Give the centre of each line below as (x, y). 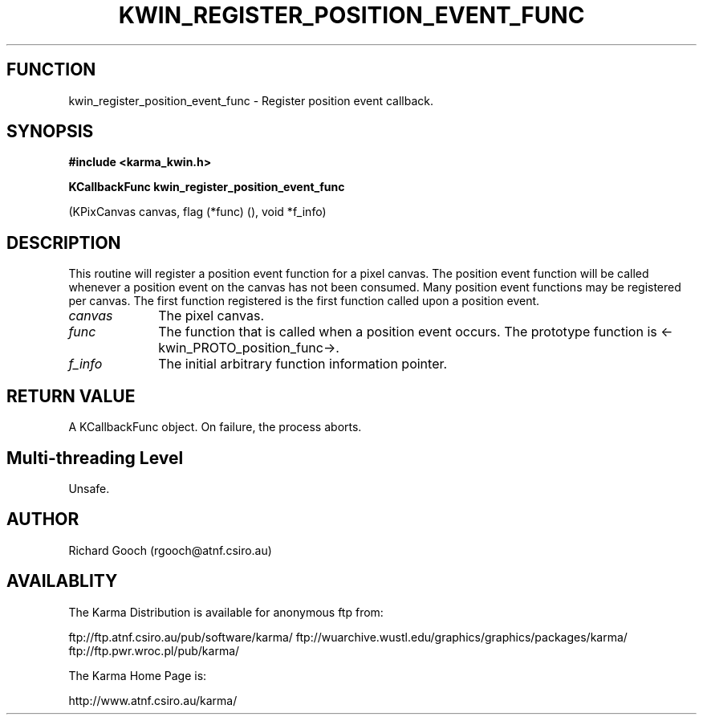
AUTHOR (43, 519)
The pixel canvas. (211, 316)
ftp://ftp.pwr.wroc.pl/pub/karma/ (154, 650)
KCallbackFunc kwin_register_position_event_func (207, 187)
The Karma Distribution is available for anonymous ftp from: (226, 612)
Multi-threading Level (95, 458)
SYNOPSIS (50, 132)
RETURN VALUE (71, 396)
